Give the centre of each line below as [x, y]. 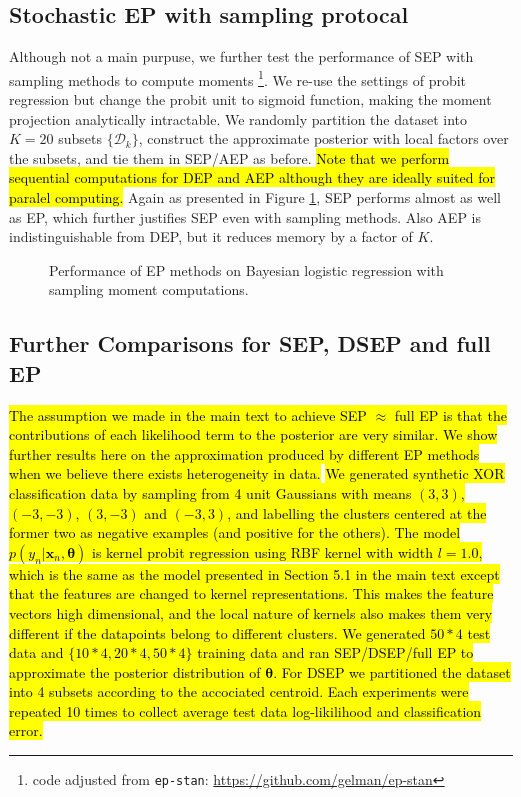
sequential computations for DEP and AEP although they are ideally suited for [252, 177]
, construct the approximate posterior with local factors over [323, 138]
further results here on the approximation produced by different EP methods [244, 453]
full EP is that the [450, 414]
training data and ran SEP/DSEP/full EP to [335, 652]
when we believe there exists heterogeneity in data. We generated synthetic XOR [257, 473]
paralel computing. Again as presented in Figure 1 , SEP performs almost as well [255, 197]
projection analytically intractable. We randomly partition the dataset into [238, 118]
